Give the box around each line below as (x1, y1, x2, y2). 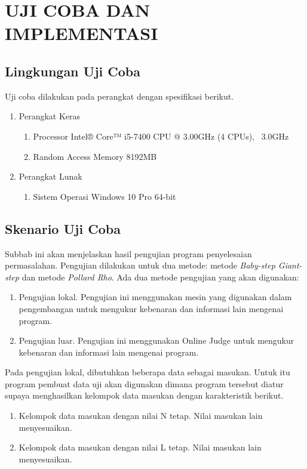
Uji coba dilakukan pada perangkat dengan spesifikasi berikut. (5, 90, 234, 102)
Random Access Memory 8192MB (33, 150, 157, 162)
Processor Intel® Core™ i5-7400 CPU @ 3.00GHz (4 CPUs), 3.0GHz (33, 129, 289, 142)
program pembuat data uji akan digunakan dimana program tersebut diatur (5, 377, 284, 390)
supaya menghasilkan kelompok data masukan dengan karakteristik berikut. (5, 389, 284, 402)
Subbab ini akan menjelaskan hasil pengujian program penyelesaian (5, 247, 252, 260)
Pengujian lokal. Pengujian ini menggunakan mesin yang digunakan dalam (19, 291, 292, 303)
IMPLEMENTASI (5, 21, 158, 45)
